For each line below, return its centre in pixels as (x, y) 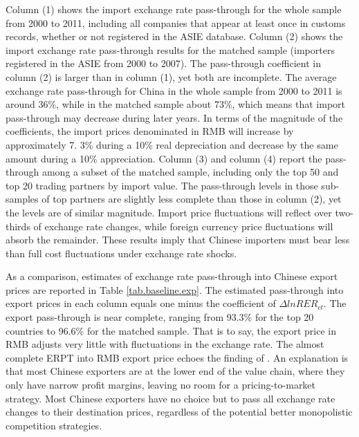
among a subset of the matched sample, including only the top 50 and (190, 172)
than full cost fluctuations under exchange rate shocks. (121, 253)
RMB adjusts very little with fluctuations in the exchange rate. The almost (165, 344)
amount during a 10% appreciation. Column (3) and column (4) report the (164, 158)
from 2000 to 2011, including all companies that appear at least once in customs (176, 22)
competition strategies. (54, 425)
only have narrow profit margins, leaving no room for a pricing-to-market (161, 385)
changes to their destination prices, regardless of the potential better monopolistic (179, 412)
